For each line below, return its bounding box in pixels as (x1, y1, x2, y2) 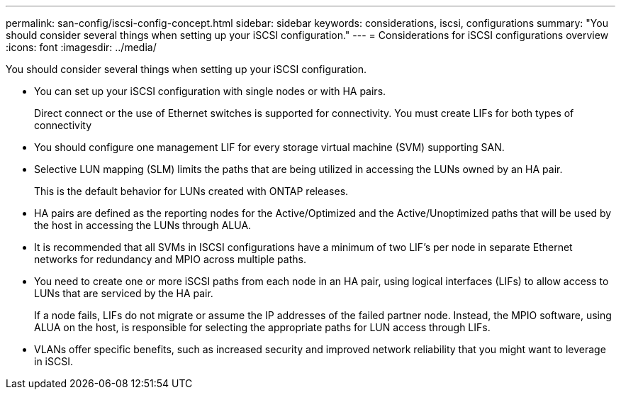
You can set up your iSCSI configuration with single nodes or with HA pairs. (34, 85, 386, 97)
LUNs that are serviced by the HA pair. (34, 287, 213, 299)
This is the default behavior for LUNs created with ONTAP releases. (34, 185, 349, 197)
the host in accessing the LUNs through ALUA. (34, 219, 252, 231)
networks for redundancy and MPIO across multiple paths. (34, 253, 306, 265)
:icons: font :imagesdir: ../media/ (6, 41, 157, 53)
